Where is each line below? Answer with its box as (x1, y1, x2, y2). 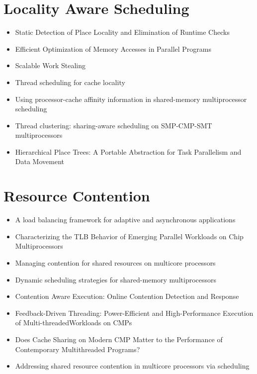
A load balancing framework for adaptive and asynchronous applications (15, 214, 236, 225)
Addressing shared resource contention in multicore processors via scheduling (15, 361, 250, 371)
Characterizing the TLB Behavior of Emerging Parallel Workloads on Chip (15, 231, 244, 241)
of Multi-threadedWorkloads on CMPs (15, 317, 132, 328)
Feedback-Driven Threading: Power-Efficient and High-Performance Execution (15, 307, 254, 318)
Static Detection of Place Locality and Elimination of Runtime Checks (15, 27, 230, 37)
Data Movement (15, 156, 64, 167)
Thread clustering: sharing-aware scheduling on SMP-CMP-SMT (15, 120, 212, 130)
